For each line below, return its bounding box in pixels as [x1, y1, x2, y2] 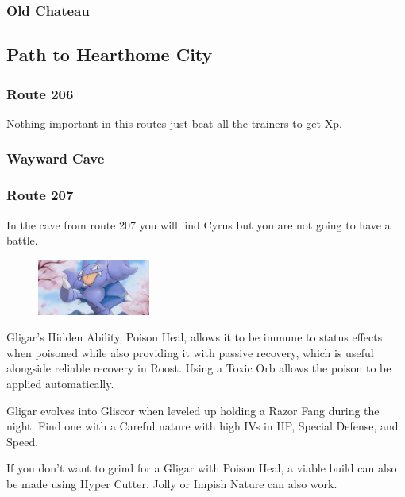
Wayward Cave [6, 148, 105, 168]
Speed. [6, 433, 39, 449]
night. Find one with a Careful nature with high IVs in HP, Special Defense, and [6, 418, 399, 434]
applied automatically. [6, 376, 114, 392]
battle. [6, 232, 38, 248]
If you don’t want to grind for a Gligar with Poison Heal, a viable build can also [6, 460, 397, 476]
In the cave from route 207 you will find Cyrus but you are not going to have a [6, 216, 391, 233]
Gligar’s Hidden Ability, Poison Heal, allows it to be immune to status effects [6, 329, 383, 345]
